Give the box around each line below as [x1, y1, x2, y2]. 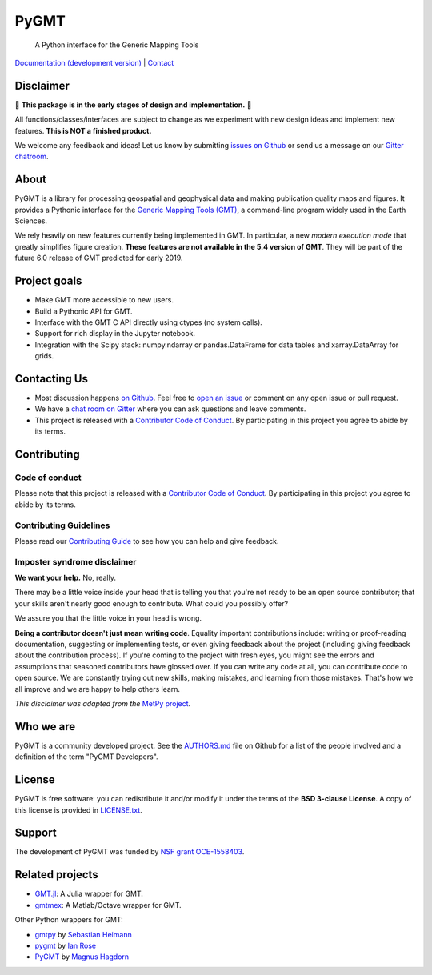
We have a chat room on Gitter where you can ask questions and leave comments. [34, 404, 306, 414]
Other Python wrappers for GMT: [14, 915, 123, 925]
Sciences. [14, 216, 48, 226]
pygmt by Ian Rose [34, 941, 96, 950]
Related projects [14, 868, 99, 881]
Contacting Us [14, 372, 88, 386]
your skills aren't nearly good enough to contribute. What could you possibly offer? [14, 598, 288, 608]
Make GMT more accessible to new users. [34, 295, 174, 305]
